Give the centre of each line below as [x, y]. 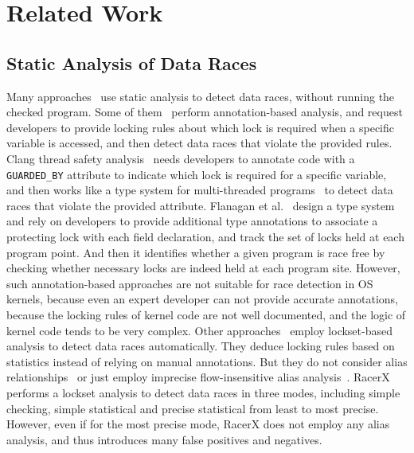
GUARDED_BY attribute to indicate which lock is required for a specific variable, [197, 174]
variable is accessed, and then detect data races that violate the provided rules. [199, 143]
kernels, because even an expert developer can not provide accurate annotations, [202, 299]
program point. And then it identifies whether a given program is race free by [196, 252]
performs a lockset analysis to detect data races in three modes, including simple [203, 392]
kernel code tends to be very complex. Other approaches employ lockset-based [199, 330]
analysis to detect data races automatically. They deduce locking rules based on [201, 346]
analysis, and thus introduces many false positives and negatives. [164, 439]
